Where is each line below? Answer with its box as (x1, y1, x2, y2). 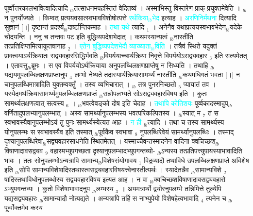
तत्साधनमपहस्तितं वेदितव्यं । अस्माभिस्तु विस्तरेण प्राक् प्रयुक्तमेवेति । (74, 3, 241, 13)
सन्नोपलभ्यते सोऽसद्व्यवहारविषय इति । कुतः (103, 88, 207, 99)
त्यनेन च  (205, 193, 229, 203)
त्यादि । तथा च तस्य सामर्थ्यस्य (147, 117, 224, 127)
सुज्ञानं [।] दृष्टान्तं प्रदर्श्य (4, 22, 64, 32)
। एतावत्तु (4, 60, 28, 70)
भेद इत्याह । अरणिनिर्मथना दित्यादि (152, 12, 236, 22)
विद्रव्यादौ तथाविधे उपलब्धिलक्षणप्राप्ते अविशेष (144, 155, 249, 165)
